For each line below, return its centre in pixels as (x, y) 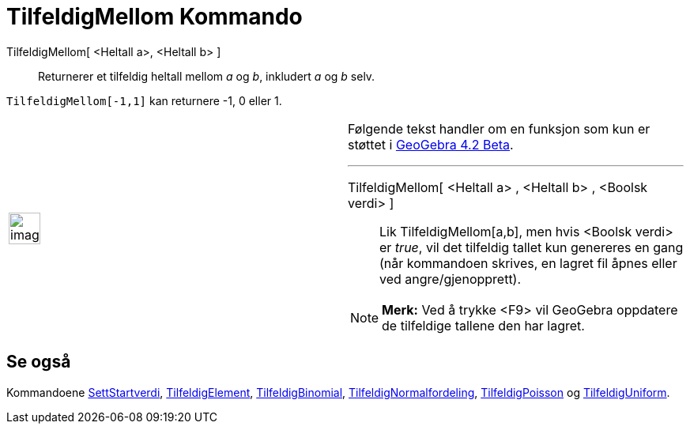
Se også (39, 362)
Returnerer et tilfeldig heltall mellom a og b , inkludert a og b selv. (207, 76)
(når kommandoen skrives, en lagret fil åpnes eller (528, 263)
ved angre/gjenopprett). (451, 279)
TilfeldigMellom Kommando (155, 17)
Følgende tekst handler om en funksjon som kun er (499, 128)
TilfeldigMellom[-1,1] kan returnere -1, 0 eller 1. (144, 100)
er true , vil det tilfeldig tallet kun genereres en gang (532, 247)
